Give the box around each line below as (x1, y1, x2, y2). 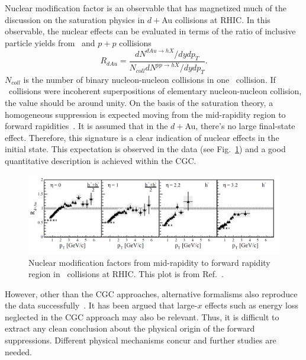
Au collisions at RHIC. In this (162, 13, 270, 25)
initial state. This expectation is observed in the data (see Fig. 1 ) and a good (5, 143, 286, 155)
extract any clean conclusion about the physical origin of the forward (5, 322, 255, 335)
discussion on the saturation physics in (5, 13, 145, 25)
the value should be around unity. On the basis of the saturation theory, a (5, 97, 273, 109)
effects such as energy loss (205, 299, 299, 311)
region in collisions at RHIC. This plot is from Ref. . (28, 268, 224, 280)
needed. (5, 345, 32, 358)
